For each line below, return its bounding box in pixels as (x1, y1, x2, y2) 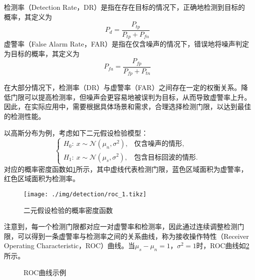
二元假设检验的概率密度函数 (24, 205, 113, 215)
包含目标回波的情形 (134, 154, 196, 161)
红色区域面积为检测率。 (4, 173, 79, 184)
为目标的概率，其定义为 (4, 48, 79, 58)
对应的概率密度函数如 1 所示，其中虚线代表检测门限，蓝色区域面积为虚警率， (4, 163, 248, 174)
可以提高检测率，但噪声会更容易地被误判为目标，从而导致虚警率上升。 (24, 92, 251, 102)
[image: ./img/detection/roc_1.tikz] (24, 190, 147, 198)
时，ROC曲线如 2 (196, 240, 250, 251)
